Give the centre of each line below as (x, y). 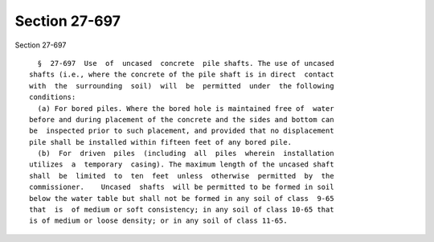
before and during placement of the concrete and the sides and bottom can (182, 119)
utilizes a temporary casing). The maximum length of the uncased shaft (182, 164)
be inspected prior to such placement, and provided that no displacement (182, 131)
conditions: (53, 97)
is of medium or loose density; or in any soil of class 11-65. (159, 221)
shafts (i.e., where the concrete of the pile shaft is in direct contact (182, 75)
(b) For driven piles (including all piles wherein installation (186, 154)
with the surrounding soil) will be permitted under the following (182, 86)
